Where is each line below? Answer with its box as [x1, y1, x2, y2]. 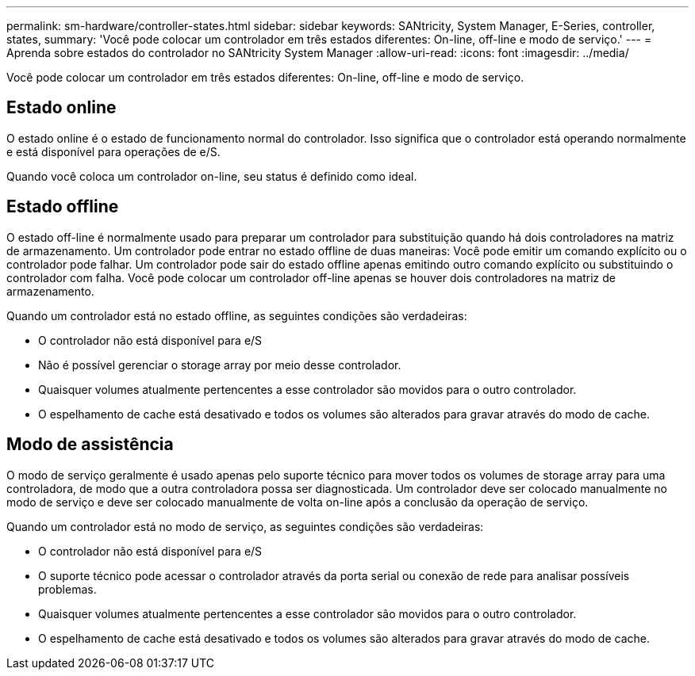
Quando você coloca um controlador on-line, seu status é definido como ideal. [6, 169, 417, 183]
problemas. [38, 582, 97, 596]
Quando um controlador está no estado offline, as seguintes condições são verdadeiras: [6, 308, 467, 323]
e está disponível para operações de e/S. [6, 144, 221, 158]
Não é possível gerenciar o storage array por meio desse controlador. [38, 357, 401, 372]
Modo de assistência [6, 434, 174, 455]
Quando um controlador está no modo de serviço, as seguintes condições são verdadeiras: [6, 519, 484, 533]
